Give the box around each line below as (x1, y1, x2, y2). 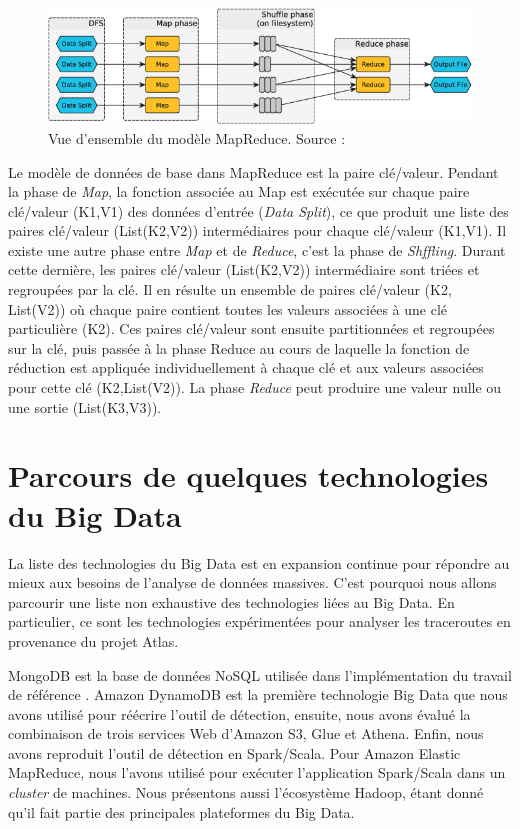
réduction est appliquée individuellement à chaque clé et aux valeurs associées (8, 357, 484, 378)
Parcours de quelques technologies (8, 455, 489, 496)
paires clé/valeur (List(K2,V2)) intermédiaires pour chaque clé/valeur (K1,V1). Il (8, 220, 507, 241)
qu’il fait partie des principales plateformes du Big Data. (8, 801, 355, 822)
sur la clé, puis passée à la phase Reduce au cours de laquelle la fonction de (8, 337, 470, 358)
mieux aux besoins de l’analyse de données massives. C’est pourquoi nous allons (8, 572, 497, 593)
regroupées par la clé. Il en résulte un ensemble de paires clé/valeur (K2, (8, 279, 452, 300)
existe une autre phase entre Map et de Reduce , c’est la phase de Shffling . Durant (8, 239, 506, 260)
